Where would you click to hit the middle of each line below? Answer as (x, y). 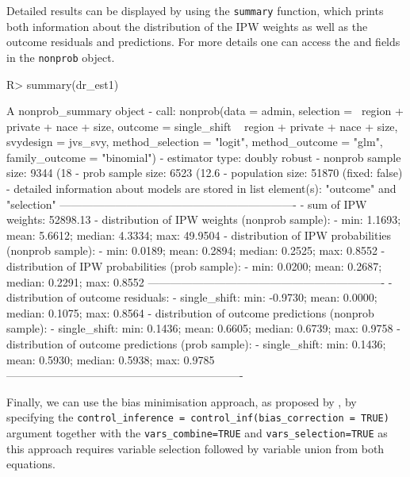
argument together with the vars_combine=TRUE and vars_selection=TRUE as (197, 433)
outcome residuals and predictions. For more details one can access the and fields (203, 42)
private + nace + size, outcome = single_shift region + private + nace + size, (202, 126)
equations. (31, 464)
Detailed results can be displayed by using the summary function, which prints (195, 10)
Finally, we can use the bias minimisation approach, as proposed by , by (182, 401)
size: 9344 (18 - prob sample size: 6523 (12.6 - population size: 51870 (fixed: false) (205, 173)
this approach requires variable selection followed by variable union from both (195, 448)
